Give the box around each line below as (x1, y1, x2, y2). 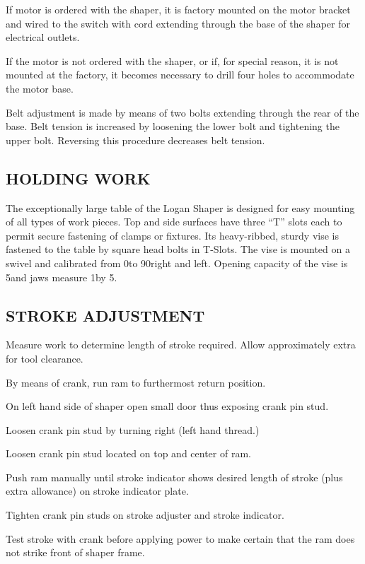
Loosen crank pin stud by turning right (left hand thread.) (6, 422, 260, 437)
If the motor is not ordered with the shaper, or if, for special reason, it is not (6, 53, 339, 68)
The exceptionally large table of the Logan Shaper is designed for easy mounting (6, 200, 355, 215)
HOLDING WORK (6, 167, 151, 189)
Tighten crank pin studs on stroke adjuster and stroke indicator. (6, 507, 284, 522)
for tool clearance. (6, 351, 83, 365)
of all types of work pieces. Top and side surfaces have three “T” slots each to (6, 214, 342, 229)
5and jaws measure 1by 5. (6, 269, 117, 284)
